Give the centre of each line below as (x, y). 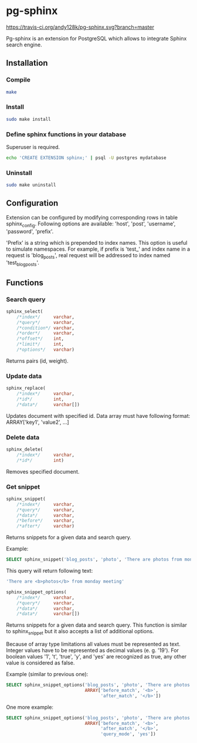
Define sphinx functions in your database (66, 134)
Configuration (32, 203)
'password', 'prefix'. (30, 231)
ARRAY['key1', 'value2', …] (38, 422)
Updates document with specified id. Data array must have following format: (98, 416)
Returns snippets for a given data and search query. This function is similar (97, 625)
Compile (18, 80)
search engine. (24, 45)
